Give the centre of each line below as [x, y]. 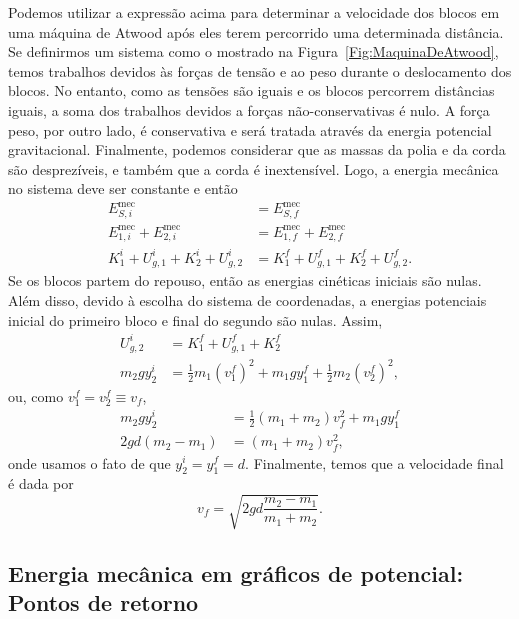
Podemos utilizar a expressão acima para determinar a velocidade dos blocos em [254, 12]
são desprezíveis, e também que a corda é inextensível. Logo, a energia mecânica [253, 168]
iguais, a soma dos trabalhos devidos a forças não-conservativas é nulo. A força [249, 109]
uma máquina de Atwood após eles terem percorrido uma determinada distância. [256, 31]
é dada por [41, 483]
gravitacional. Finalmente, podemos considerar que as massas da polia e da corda [257, 149]
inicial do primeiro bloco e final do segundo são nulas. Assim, [195, 319]
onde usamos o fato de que [89, 462]
